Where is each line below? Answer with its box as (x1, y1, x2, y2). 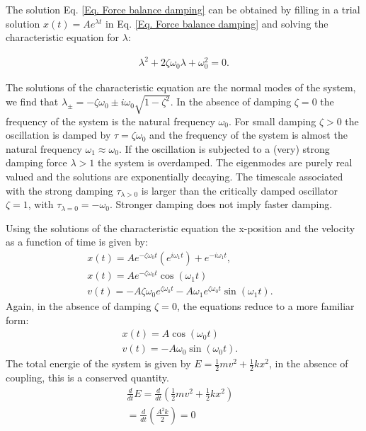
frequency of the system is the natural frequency (6, 113, 215, 128)
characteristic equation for (6, 30, 120, 45)
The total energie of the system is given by (6, 356, 191, 371)
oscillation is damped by (6, 127, 111, 142)
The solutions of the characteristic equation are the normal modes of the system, (6, 80, 356, 95)
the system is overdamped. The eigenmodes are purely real (97, 155, 353, 170)
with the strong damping (6, 183, 113, 197)
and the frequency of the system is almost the (149, 127, 348, 142)
